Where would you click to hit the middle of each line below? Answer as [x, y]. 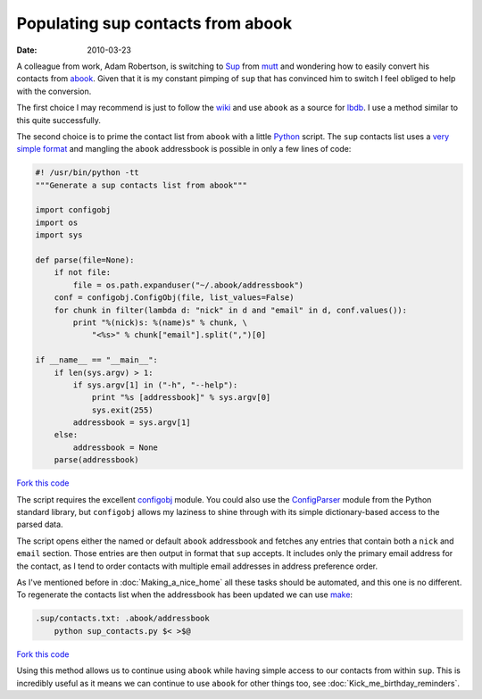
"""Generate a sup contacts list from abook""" [141, 185]
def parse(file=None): [85, 260]
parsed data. [40, 524]
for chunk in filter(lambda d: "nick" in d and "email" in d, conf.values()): [231, 310]
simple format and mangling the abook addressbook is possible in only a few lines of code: [184, 149]
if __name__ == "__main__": [96, 360]
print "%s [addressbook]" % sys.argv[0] [181, 398]
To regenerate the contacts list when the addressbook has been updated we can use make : [184, 595]
